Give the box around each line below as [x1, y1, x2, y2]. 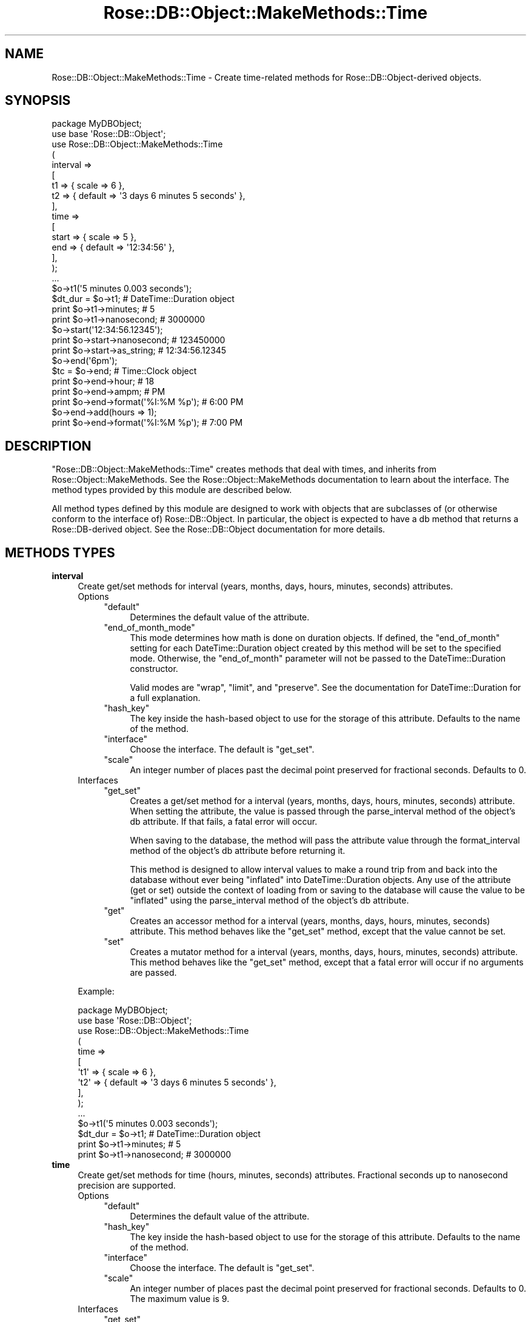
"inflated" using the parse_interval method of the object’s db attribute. [130, 895, 409, 906]
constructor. [130, 663, 178, 674]
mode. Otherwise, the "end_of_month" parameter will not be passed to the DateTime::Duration [130, 653, 506, 664]
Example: [78, 986, 115, 997]
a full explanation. [130, 693, 201, 703]
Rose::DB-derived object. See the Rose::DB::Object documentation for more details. [52, 524, 386, 535]
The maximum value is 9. [130, 1293, 230, 1304]
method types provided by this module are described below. [52, 485, 292, 495]
